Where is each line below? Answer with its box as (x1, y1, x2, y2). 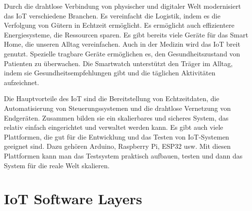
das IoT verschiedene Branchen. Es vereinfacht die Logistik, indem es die (4, 10, 220, 20)
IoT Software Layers (4, 189, 142, 209)
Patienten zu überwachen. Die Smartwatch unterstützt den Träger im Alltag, (4, 58, 233, 68)
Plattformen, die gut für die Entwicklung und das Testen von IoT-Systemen (4, 131, 229, 141)
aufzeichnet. (4, 77, 39, 87)
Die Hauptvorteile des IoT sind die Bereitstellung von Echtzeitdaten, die (4, 93, 219, 104)
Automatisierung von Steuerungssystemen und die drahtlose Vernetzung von (4, 103, 231, 113)
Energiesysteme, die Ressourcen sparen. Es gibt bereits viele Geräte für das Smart (4, 29, 249, 39)
